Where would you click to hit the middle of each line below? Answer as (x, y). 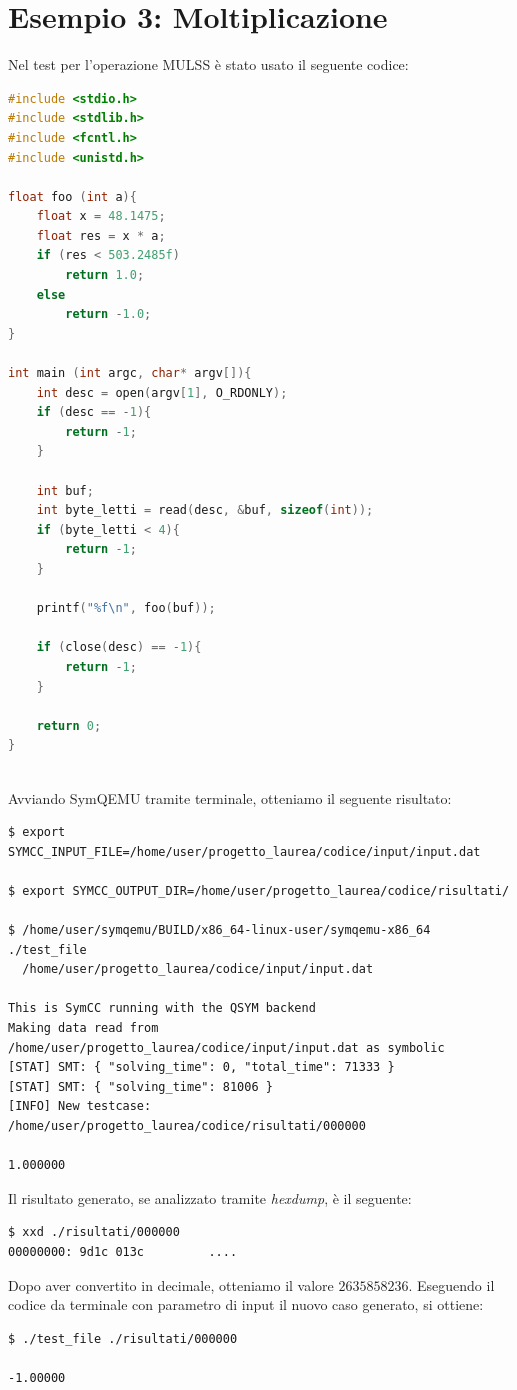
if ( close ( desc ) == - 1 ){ (119, 647)
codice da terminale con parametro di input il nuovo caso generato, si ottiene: (246, 1304)
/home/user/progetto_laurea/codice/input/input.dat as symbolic (226, 1047)
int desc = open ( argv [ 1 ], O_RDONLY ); (162, 392)
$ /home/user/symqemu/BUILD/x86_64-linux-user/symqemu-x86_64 (219, 930)
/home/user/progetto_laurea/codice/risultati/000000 (187, 1126)
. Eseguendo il (451, 1284)
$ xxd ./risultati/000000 (94, 1232)
